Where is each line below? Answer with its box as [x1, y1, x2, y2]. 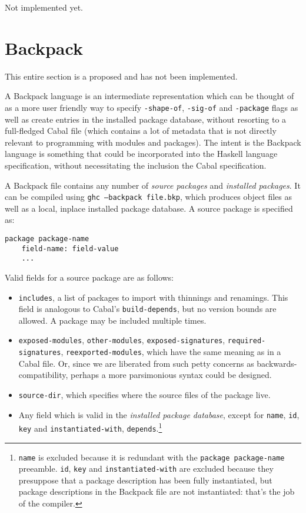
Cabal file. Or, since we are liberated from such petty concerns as [18, 357, 254, 369]
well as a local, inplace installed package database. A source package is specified [5, 202, 293, 214]
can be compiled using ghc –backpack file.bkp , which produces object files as [5, 190, 292, 203]
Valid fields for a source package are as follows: [5, 271, 174, 283]
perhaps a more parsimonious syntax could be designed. [71, 369, 272, 381]
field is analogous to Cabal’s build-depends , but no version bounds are [18, 302, 277, 315]
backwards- [257, 357, 297, 369]
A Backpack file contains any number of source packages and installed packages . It [5, 179, 301, 191]
